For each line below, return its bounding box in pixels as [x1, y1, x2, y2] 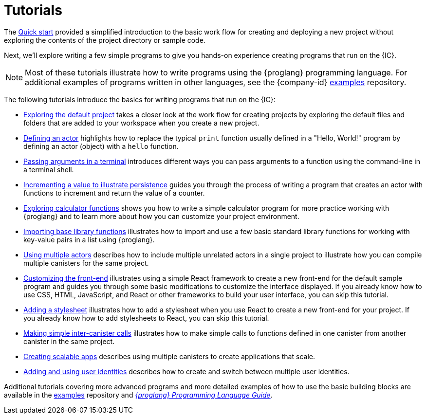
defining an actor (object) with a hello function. [23, 142, 179, 150]
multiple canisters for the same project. [23, 258, 149, 267]
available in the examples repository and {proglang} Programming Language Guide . [4, 390, 273, 399]
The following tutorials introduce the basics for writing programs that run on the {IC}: [4, 95, 276, 104]
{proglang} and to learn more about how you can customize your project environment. [23, 212, 299, 220]
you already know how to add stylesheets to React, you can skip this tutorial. [23, 313, 269, 322]
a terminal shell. [23, 165, 74, 174]
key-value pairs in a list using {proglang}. [23, 235, 155, 244]
